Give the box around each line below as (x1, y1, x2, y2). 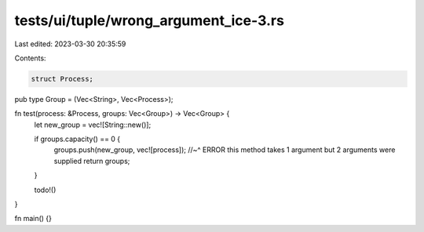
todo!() (34, 185, 57, 194)
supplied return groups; (53, 156, 130, 165)
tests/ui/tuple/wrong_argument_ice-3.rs (14, 12, 284, 29)
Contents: (14, 53, 46, 63)
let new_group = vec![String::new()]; (34, 120, 152, 129)
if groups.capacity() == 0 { (34, 134, 121, 144)
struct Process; (31, 74, 94, 83)
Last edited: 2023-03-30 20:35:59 (14, 39, 126, 49)
